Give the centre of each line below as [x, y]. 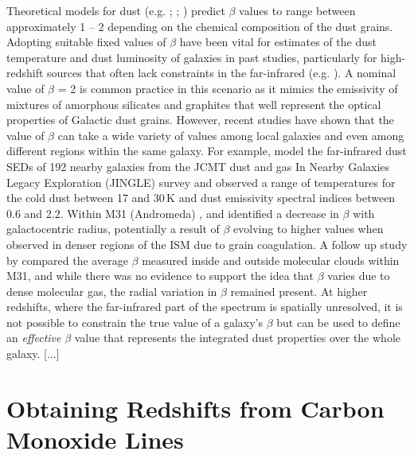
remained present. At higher [299, 291]
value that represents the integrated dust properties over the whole [237, 338]
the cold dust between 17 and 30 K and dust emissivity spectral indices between [201, 198]
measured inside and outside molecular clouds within [271, 260]
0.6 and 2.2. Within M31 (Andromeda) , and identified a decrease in [173, 213]
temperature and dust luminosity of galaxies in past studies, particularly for [192, 57]
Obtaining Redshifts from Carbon [195, 408]
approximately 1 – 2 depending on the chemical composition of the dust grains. [200, 26]
